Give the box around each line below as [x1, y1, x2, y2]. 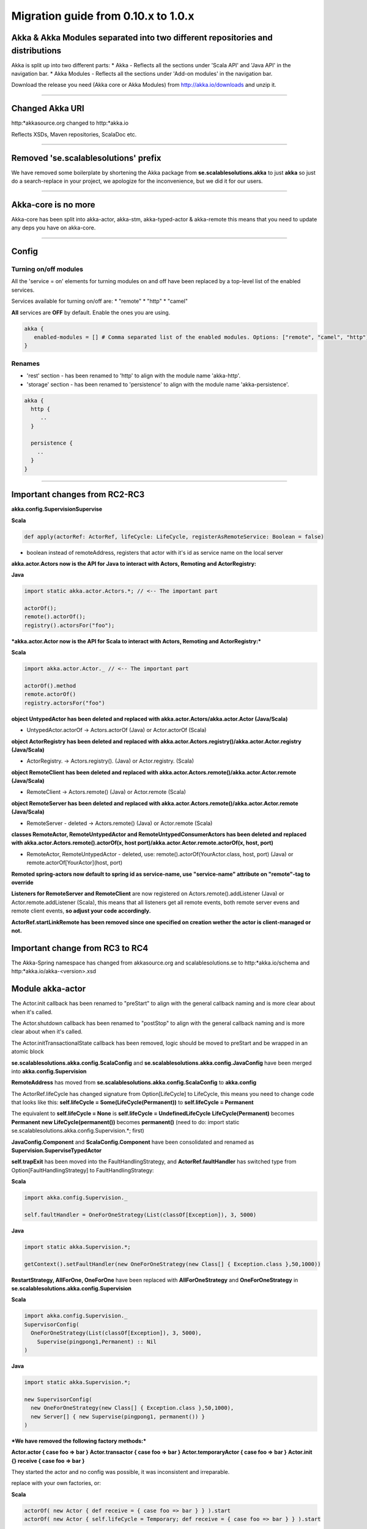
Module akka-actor [11, 983, 86, 994]
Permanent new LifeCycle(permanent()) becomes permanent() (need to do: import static [11, 1118, 240, 1125]
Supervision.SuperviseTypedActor [11, 1147, 102, 1154]
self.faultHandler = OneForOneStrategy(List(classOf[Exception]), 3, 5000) [24, 1211, 257, 1218]
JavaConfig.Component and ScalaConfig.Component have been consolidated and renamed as [11, 1138, 254, 1146]
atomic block [11, 1048, 44, 1055]
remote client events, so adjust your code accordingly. [11, 907, 151, 914]
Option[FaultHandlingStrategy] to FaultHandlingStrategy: [11, 1166, 154, 1174]
